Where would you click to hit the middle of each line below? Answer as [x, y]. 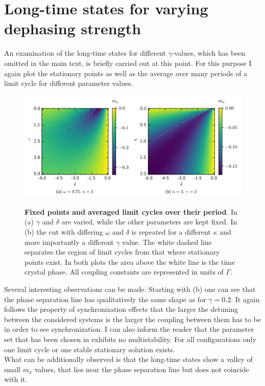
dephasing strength [73, 28]
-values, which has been [209, 53]
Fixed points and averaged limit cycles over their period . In [131, 211]
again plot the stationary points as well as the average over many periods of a [126, 73]
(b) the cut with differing [64, 232]
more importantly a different [69, 242]
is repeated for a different [171, 232]
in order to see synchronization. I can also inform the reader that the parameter [129, 329]
